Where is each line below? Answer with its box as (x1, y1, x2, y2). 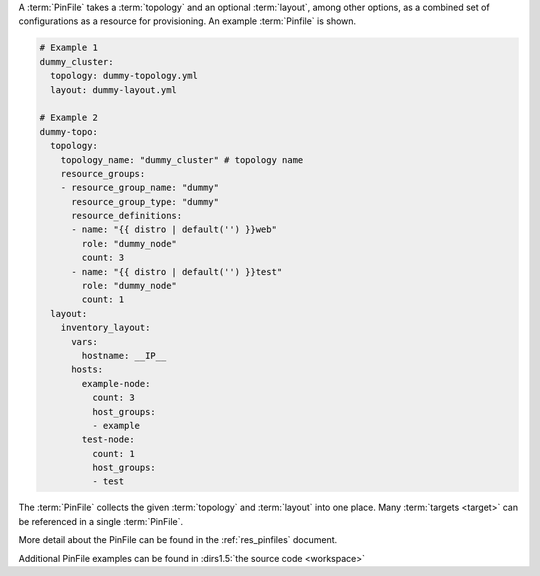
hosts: (71, 364, 104, 375)
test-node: (81, 434, 135, 445)
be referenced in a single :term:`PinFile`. (18, 515, 184, 527)
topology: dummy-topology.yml (50, 70, 199, 82)
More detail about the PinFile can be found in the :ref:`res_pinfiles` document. (18, 534, 338, 546)
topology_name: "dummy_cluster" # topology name (60, 154, 304, 165)
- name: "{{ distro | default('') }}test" (71, 266, 283, 277)
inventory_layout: (60, 322, 151, 334)
